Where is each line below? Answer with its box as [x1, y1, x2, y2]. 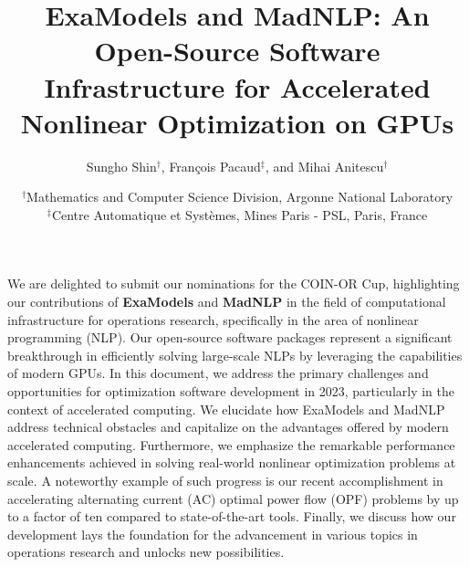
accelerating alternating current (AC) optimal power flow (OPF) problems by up [7, 488, 459, 508]
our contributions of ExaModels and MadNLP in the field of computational [7, 292, 446, 311]
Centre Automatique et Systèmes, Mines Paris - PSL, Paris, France [51, 205, 428, 224]
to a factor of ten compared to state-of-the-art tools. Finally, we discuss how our [7, 507, 456, 526]
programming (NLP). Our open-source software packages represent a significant [7, 328, 453, 347]
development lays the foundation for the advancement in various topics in [7, 524, 418, 543]
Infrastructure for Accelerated [44, 68, 431, 105]
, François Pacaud [161, 156, 261, 175]
